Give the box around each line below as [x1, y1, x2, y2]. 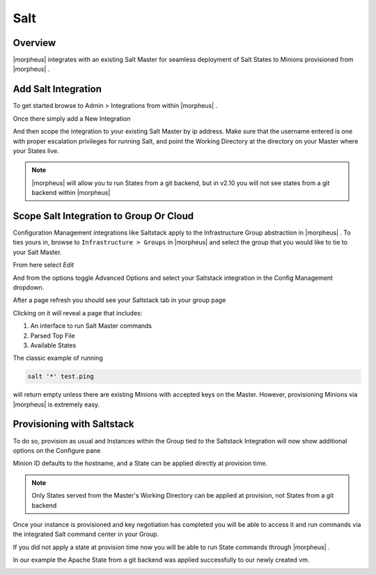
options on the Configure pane [13, 446, 101, 455]
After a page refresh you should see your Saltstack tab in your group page [13, 296, 226, 304]
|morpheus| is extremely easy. [13, 400, 100, 409]
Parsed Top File [30, 331, 76, 340]
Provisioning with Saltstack [13, 418, 134, 430]
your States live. [13, 146, 59, 155]
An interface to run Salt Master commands [30, 322, 152, 330]
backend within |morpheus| [31, 189, 111, 197]
